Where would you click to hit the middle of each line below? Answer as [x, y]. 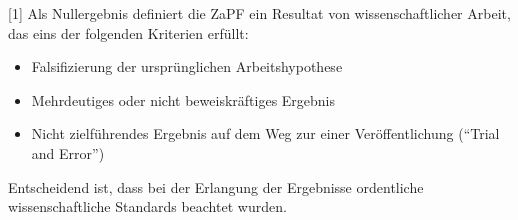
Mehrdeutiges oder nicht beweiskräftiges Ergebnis [183, 99]
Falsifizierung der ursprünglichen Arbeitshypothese [187, 66]
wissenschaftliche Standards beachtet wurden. [147, 206]
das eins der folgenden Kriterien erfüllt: [128, 32]
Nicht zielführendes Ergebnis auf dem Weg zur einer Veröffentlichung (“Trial [265, 133]
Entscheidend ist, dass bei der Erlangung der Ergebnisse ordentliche [216, 186]
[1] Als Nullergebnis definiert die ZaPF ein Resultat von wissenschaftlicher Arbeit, [259, 13]
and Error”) [68, 152]
